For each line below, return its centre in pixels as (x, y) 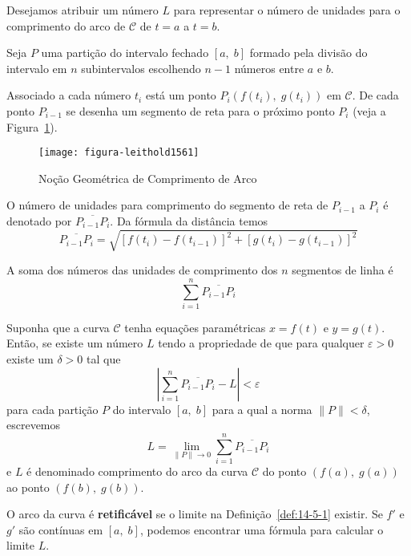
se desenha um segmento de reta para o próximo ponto (200, 110)
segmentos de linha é (342, 270)
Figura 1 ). (32, 126)
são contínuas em (61, 529)
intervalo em (37, 68)
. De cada (375, 95)
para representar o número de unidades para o (287, 10)
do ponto (284, 471)
